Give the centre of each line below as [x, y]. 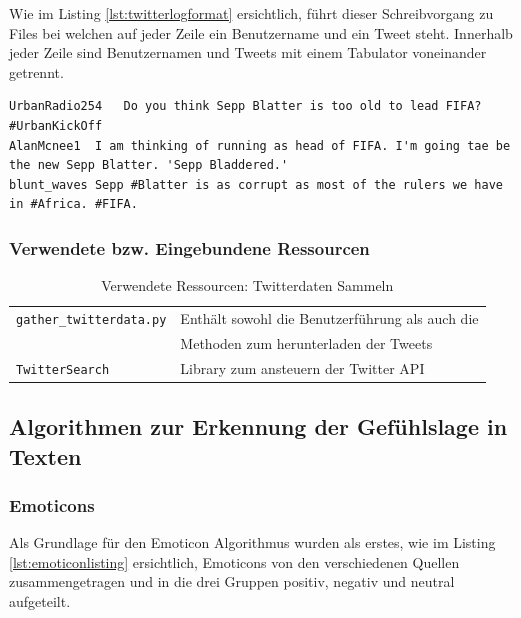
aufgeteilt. [40, 601]
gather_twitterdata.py [91, 320]
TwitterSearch [63, 369]
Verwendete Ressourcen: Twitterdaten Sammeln [247, 285]
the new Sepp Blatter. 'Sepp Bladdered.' [149, 165]
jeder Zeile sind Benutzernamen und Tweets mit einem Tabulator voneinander [248, 52]
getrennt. [36, 71]
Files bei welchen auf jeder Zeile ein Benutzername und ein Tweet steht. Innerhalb [261, 32]
